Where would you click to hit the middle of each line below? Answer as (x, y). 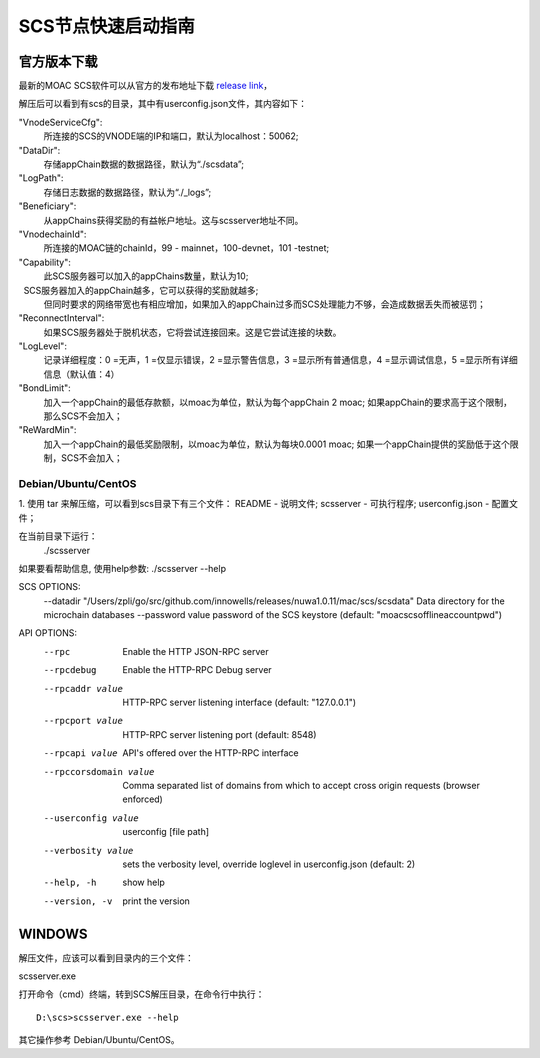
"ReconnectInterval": (61, 318)
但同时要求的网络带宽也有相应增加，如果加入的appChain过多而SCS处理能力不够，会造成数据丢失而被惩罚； (265, 304)
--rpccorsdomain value (99, 771)
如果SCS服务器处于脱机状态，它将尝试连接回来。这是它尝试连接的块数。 (192, 332)
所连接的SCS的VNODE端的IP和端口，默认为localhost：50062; (171, 136)
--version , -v (78, 901)
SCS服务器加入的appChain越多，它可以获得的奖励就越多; (141, 290)
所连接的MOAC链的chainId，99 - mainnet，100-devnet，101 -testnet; (186, 248)
